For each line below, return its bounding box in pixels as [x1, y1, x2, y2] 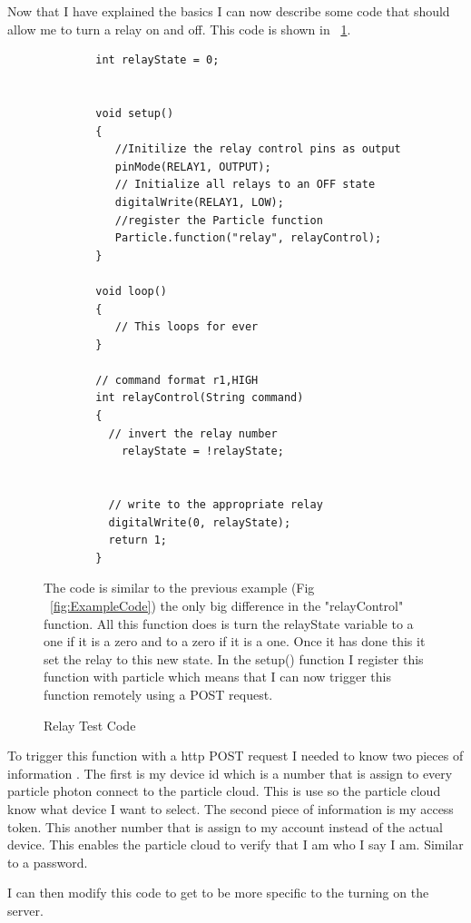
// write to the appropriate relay [108, 498, 323, 512]
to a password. [7, 852, 88, 871]
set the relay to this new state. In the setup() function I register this [44, 649, 424, 668]
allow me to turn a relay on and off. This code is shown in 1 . [7, 19, 351, 38]
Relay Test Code [44, 715, 136, 734]
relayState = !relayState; [121, 445, 284, 458]
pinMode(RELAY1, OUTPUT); [114, 160, 271, 173]
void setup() [95, 106, 174, 120]
